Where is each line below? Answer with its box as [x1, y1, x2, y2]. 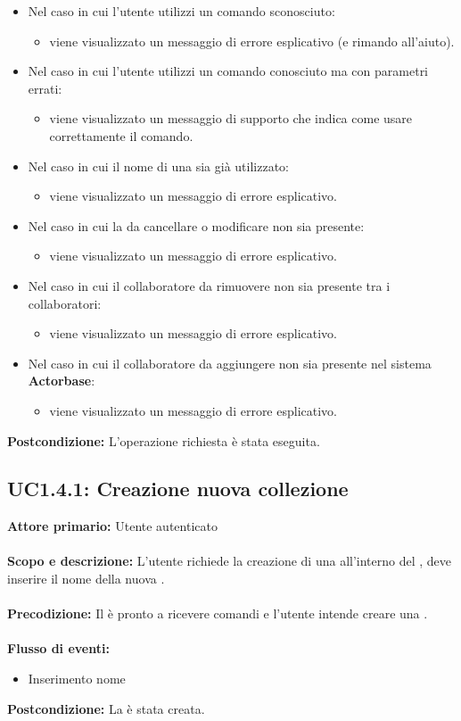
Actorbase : [28, 371, 95, 390]
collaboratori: [28, 294, 102, 312]
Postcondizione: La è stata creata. [7, 699, 205, 717]
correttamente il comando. [49, 126, 193, 145]
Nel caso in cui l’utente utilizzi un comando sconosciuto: [28, 2, 335, 20]
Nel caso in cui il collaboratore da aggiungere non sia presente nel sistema [28, 353, 432, 372]
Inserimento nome [28, 669, 126, 688]
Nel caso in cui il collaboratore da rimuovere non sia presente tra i [28, 276, 391, 294]
